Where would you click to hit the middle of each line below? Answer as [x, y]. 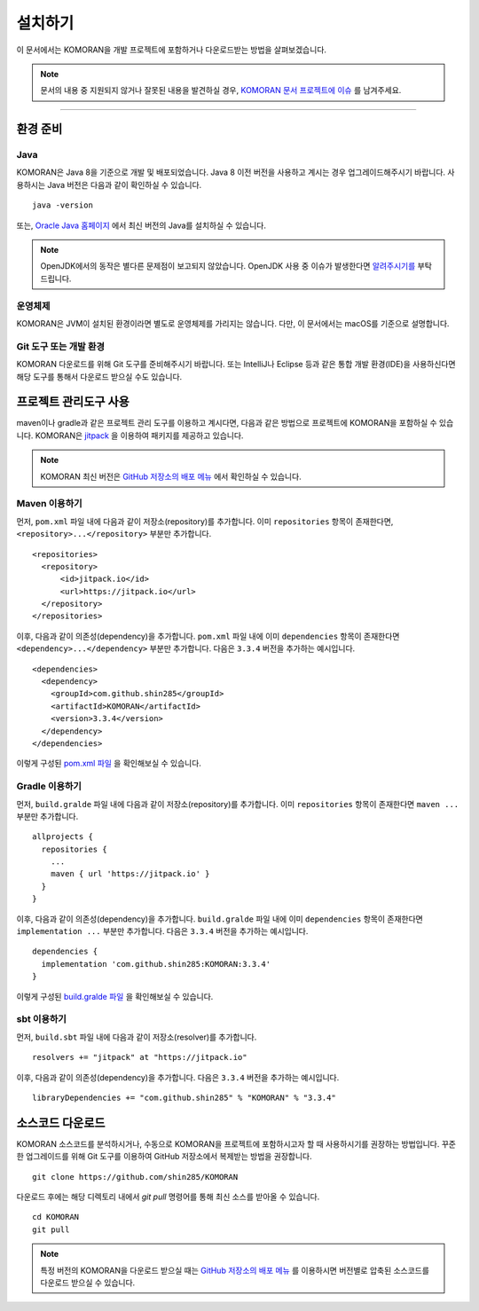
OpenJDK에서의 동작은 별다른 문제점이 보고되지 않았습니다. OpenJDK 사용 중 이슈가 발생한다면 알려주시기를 [228, 266]
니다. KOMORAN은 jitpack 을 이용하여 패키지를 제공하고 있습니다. [130, 436]
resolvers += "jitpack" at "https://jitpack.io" [140, 1057]
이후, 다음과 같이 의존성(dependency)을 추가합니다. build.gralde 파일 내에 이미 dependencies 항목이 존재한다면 [220, 919]
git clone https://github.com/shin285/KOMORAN [135, 1177]
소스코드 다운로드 [61, 1123]
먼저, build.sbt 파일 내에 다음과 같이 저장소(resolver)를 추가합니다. [137, 1037]
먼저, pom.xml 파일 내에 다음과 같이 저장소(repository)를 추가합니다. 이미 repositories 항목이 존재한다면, [205, 521]
